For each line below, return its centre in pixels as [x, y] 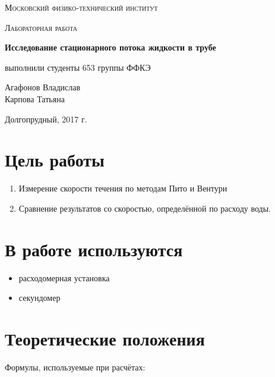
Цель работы [55, 160]
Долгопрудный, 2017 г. [46, 119]
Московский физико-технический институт [81, 7]
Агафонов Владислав [43, 87]
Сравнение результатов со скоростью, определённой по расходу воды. [145, 208]
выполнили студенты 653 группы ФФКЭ [78, 67]
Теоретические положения [105, 338]
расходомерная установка [64, 277]
